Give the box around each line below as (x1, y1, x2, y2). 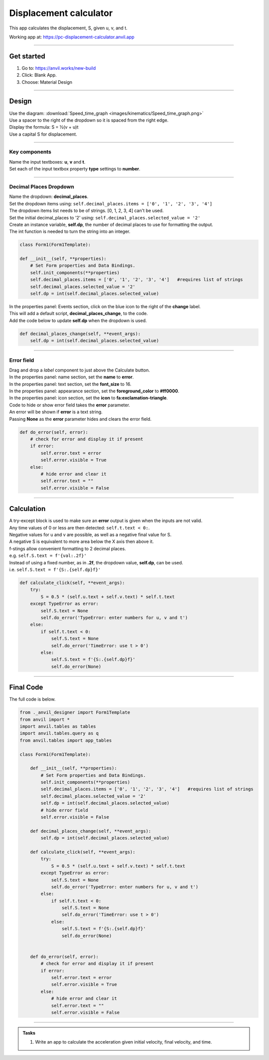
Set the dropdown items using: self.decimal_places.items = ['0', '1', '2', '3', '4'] (9, 200, 213, 206)
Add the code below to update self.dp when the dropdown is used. (9, 317, 147, 324)
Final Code (9, 683, 43, 692)
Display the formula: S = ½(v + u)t (9, 124, 79, 130)
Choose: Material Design (21, 79, 72, 85)
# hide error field (40, 807, 88, 813)
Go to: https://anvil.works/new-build (21, 65, 96, 71)
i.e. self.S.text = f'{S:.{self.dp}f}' (9, 566, 101, 572)
